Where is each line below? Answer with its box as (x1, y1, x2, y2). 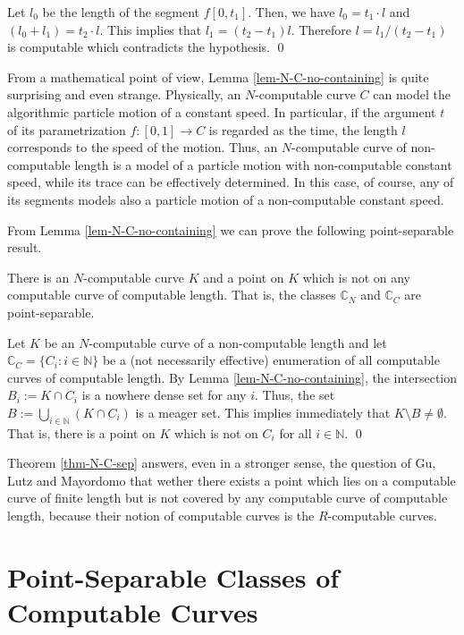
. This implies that (99, 20, 202, 38)
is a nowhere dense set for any (81, 385, 247, 404)
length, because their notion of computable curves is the (7, 506, 315, 525)
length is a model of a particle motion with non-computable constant (74, 155, 452, 174)
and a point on (203, 267, 284, 286)
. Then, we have (248, 3, 335, 21)
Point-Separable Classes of (7, 558, 340, 595)
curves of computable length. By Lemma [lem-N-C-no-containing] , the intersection (7, 368, 458, 386)
